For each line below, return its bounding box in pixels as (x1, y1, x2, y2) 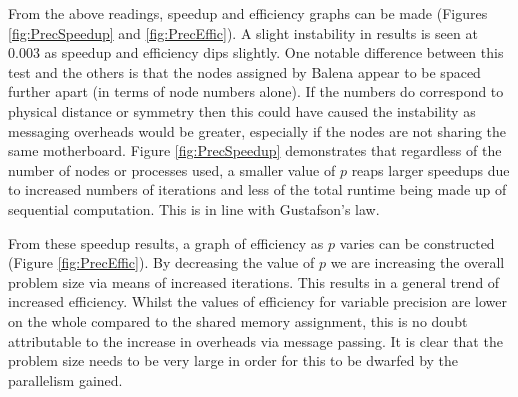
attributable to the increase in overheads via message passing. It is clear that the (8, 330, 503, 351)
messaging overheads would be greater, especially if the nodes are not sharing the (8, 120, 507, 141)
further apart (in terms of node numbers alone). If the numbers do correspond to (8, 81, 504, 102)
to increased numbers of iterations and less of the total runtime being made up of (8, 179, 507, 200)
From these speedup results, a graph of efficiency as (8, 232, 324, 253)
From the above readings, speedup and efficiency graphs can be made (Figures (8, 3, 488, 23)
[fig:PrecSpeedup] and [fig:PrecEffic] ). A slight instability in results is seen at (8, 22, 478, 43)
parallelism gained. (8, 369, 123, 390)
